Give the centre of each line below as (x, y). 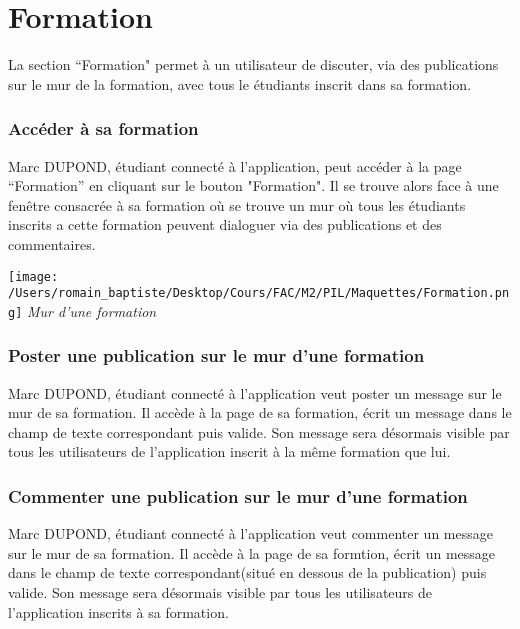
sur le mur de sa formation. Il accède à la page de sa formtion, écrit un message (252, 552)
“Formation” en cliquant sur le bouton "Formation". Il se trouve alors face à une (253, 185)
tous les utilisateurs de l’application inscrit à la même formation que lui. (229, 451)
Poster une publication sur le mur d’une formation (216, 355)
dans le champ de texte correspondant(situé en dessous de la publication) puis (247, 572)
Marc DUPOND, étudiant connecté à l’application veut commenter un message (250, 533)
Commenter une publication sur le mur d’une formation (238, 495)
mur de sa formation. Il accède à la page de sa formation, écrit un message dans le (260, 412)
